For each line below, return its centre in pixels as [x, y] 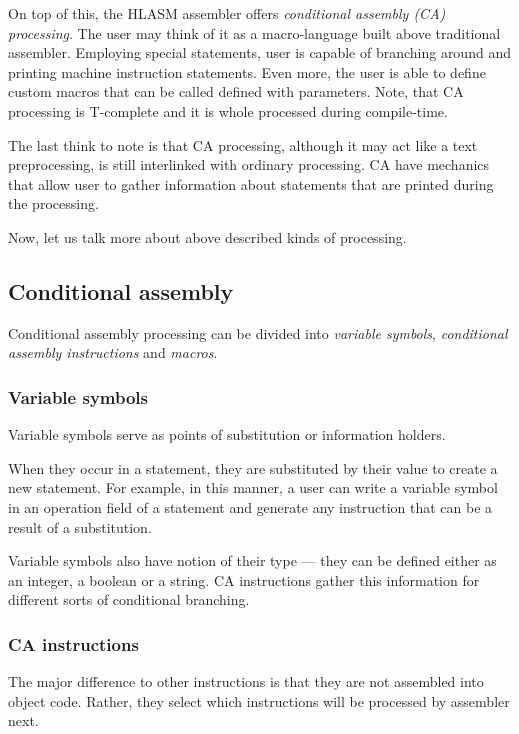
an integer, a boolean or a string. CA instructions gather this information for [244, 579]
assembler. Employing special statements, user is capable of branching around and [259, 52]
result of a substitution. [80, 526]
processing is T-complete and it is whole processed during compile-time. [228, 110]
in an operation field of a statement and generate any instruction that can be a [250, 506]
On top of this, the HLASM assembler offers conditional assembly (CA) [227, 13]
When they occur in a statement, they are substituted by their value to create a [253, 467]
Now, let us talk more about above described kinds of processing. [207, 236]
